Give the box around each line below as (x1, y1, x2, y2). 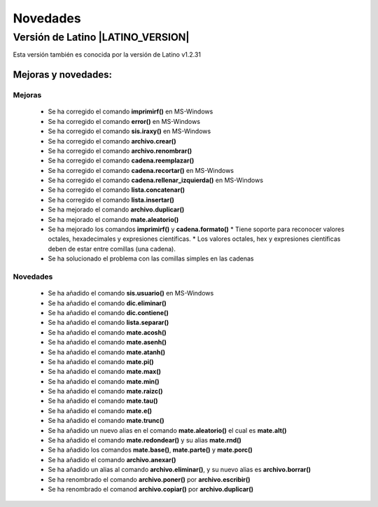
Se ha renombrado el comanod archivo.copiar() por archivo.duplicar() (48, 485, 254, 493)
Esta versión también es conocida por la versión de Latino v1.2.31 (13, 50, 202, 59)
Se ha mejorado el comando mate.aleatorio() (48, 215, 179, 223)
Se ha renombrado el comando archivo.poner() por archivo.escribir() (48, 475, 251, 483)
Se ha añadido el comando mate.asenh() (48, 338, 167, 347)
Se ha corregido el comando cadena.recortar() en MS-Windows (48, 166, 234, 174)
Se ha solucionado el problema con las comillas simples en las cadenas (48, 254, 255, 263)
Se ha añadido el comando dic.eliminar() (48, 298, 167, 307)
